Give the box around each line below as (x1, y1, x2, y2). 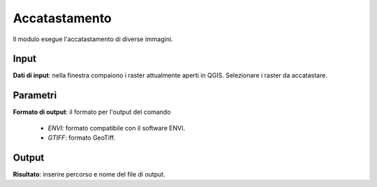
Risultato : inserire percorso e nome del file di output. (13, 170, 165, 179)
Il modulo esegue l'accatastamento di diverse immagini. (13, 35, 174, 43)
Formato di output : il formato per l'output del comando (13, 108, 171, 117)
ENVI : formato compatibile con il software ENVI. (47, 124, 186, 132)
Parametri (13, 89, 57, 101)
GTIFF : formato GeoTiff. (47, 133, 116, 142)
